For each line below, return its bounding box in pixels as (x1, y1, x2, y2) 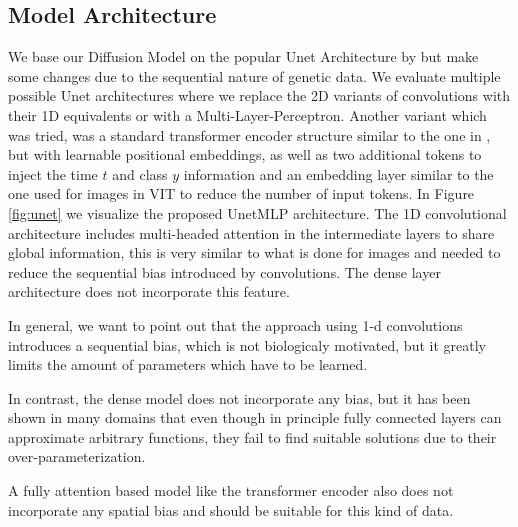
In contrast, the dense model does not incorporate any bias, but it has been (8, 387, 471, 408)
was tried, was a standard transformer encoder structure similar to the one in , (8, 124, 491, 145)
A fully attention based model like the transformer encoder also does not (8, 480, 454, 501)
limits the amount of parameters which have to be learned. (8, 354, 368, 375)
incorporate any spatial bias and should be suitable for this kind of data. (8, 499, 454, 520)
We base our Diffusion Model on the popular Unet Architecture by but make (8, 46, 479, 67)
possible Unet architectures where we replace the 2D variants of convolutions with (8, 85, 511, 106)
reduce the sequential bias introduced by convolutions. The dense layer (8, 261, 441, 282)
